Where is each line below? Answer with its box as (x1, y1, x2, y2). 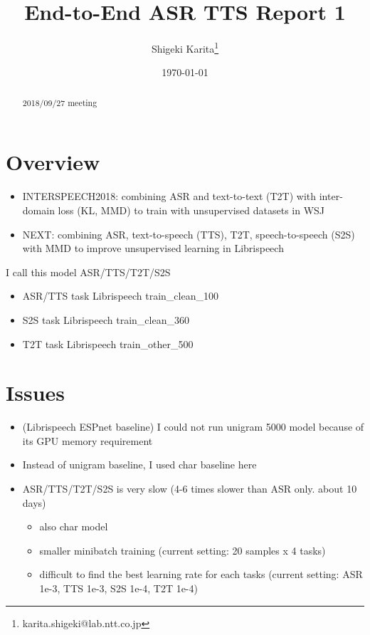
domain (22, 202, 55, 217)
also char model (39, 519, 108, 534)
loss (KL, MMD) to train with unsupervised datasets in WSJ (58, 202, 325, 217)
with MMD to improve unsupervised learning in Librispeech (22, 241, 284, 256)
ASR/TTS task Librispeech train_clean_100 (22, 288, 218, 303)
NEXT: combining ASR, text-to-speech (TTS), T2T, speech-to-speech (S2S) (22, 226, 355, 241)
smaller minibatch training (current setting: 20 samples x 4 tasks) (39, 542, 326, 557)
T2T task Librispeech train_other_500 (22, 336, 194, 351)
